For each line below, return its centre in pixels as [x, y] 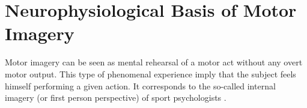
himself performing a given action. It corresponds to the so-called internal [140, 85]
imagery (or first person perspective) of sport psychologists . [116, 97]
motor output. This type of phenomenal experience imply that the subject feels [150, 73]
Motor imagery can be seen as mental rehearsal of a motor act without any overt [154, 62]
